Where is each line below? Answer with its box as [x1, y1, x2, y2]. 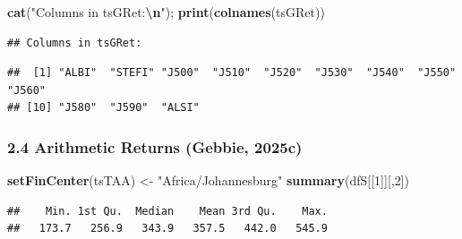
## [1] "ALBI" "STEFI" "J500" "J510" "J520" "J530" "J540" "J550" [7, 66, 457, 80]
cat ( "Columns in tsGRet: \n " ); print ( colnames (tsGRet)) [7, 3, 325, 21]
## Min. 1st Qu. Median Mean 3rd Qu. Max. [7, 204, 328, 218]
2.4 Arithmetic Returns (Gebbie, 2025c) [7, 135, 303, 158]
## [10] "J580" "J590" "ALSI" [7, 101, 200, 115]
